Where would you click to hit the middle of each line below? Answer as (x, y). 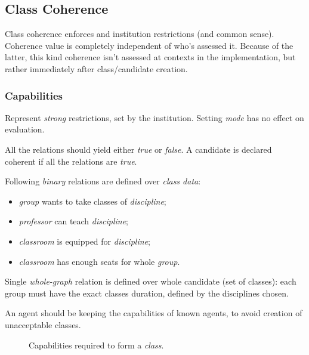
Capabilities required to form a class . (96, 345)
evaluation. (25, 129)
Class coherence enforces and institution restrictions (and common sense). (140, 34)
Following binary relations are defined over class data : (103, 181)
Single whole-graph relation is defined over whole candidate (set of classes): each (151, 281)
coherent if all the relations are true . (71, 161)
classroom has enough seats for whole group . (99, 261)
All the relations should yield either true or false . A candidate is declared (138, 149)
